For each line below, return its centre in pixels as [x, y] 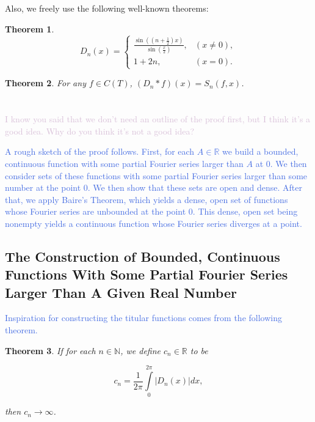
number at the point [43, 187]
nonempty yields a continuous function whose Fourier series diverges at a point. [154, 223]
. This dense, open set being [245, 211]
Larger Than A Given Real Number [121, 292]
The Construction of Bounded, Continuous [143, 256]
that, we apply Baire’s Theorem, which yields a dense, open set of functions [147, 199]
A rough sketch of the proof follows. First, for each [100, 151]
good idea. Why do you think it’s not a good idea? [100, 131]
